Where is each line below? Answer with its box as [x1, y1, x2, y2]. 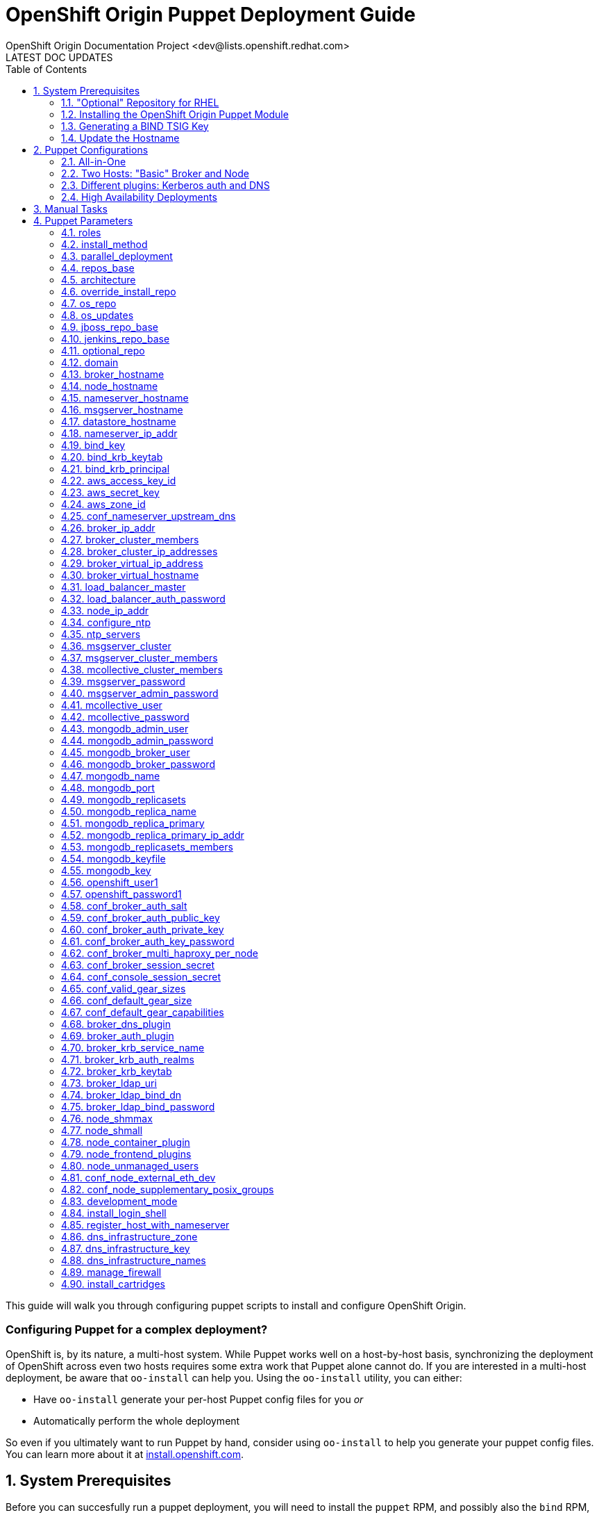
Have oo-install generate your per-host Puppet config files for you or [33, 1393, 364, 1405]
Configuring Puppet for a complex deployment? [6, 1322, 268, 1337]
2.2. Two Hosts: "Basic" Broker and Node [61, 167, 249, 179]
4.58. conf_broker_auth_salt [61, 899, 187, 912]
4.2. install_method [61, 238, 148, 250]
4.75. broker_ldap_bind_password [61, 1100, 215, 1113]
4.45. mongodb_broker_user [61, 746, 190, 758]
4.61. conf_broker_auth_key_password [61, 935, 235, 947]
